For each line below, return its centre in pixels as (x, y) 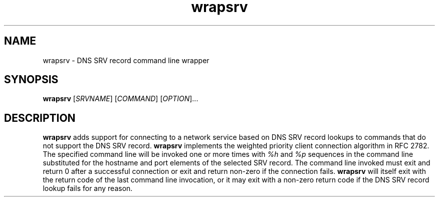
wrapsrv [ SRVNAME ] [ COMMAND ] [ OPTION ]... (121, 99)
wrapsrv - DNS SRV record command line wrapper (126, 60)
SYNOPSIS (31, 80)
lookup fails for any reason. (88, 188)
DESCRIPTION (40, 118)
